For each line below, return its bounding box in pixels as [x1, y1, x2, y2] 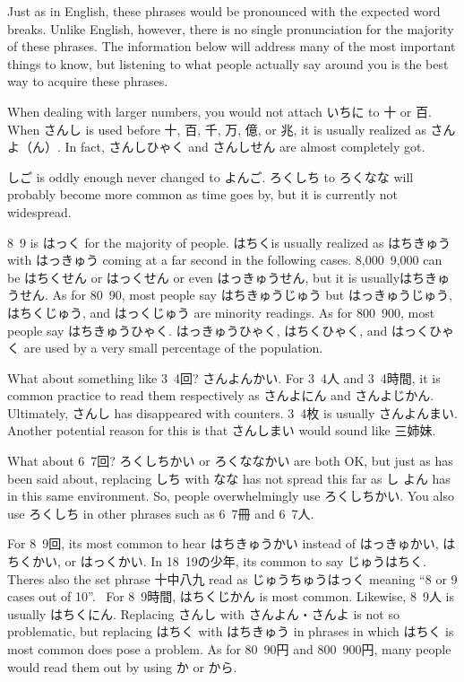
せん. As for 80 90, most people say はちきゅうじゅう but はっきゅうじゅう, [19, 285, 452, 304]
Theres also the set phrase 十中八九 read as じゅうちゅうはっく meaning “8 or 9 [7, 569, 458, 588]
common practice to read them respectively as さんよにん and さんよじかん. [7, 386, 434, 405]
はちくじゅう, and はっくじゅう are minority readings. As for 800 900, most [7, 302, 435, 321]
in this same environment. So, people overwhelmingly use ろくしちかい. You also [7, 486, 454, 505]
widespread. [7, 202, 72, 221]
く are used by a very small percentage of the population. [7, 338, 323, 357]
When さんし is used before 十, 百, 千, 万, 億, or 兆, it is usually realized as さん [7, 119, 456, 138]
